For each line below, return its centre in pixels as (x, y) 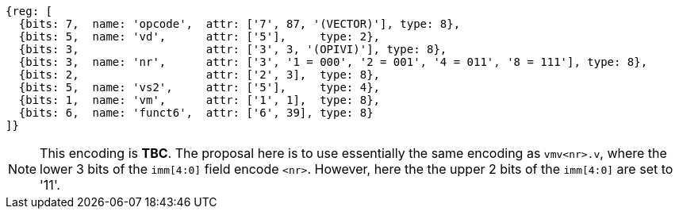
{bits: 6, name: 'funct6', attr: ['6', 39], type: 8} (196, 113)
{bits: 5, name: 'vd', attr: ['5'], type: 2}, (199, 36)
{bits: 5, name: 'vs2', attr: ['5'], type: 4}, (199, 87)
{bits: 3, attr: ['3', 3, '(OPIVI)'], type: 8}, (233, 49)
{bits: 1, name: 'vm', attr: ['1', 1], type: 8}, (199, 100)
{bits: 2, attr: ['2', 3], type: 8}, (199, 75)
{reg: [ (29, 11)
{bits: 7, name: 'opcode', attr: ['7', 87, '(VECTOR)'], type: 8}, (240, 24)
